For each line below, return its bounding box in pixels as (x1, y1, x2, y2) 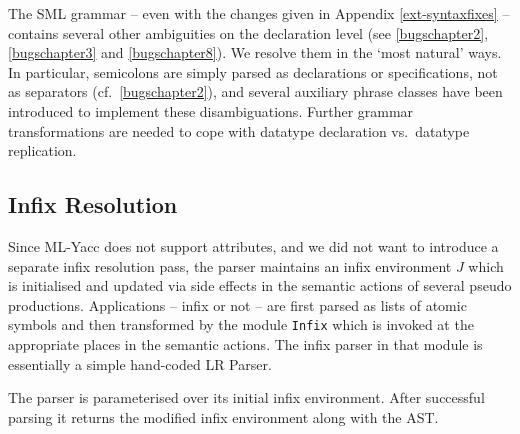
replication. (8, 140, 77, 161)
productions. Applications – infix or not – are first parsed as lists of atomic (8, 294, 467, 315)
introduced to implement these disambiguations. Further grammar (8, 100, 414, 121)
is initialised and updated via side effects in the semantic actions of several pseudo (8, 275, 512, 296)
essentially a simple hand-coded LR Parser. (8, 353, 272, 374)
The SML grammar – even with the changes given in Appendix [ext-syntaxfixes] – (8, 3, 510, 23)
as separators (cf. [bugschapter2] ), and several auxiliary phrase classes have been (8, 81, 503, 102)
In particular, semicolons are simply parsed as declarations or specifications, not (8, 61, 498, 82)
